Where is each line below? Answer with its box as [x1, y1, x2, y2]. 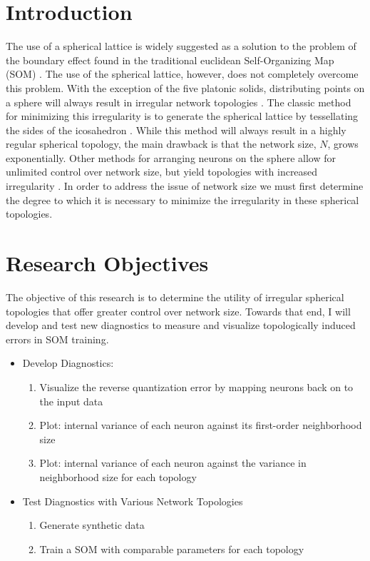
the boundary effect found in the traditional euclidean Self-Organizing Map [6, 52, 334, 67]
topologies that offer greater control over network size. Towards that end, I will [6, 303, 351, 318]
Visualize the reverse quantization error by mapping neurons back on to [39, 379, 354, 394]
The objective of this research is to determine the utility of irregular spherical [6, 289, 344, 304]
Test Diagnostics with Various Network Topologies [22, 493, 243, 508]
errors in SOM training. [6, 331, 109, 346]
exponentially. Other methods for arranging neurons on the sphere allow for [6, 150, 336, 165]
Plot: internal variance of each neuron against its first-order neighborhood [39, 418, 362, 433]
